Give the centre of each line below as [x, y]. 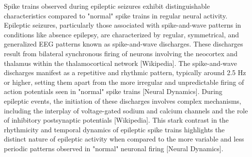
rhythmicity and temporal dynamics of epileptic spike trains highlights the [114, 129]
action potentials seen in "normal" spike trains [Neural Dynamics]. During [113, 91]
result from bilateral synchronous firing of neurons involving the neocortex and [121, 53]
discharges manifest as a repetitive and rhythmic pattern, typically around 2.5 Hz [125, 72]
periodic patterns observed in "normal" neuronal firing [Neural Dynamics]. [114, 148]
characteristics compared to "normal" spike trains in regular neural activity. [116, 15]
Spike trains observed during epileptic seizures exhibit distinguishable [107, 6]
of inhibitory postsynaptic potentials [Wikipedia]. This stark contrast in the [116, 120]
